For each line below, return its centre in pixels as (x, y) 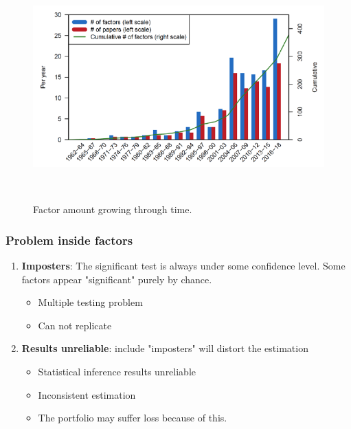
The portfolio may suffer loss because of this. (133, 418)
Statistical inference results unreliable (117, 371)
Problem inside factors (69, 240)
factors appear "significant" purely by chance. (117, 279)
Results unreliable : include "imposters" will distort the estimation (165, 348)
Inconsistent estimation (87, 394)
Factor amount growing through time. (113, 209)
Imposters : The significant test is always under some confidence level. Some (183, 265)
